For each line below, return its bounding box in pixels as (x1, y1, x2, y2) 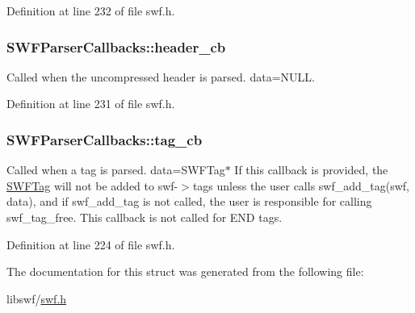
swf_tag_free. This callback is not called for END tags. (6, 209, 283, 225)
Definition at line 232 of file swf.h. (6, 2, 175, 19)
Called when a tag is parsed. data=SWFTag (6, 161, 225, 178)
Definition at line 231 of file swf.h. (6, 95, 175, 112)
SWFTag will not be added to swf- (6, 177, 178, 194)
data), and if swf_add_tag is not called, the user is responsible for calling (6, 193, 372, 210)
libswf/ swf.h (6, 290, 67, 307)
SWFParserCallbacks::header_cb (6, 36, 226, 56)
